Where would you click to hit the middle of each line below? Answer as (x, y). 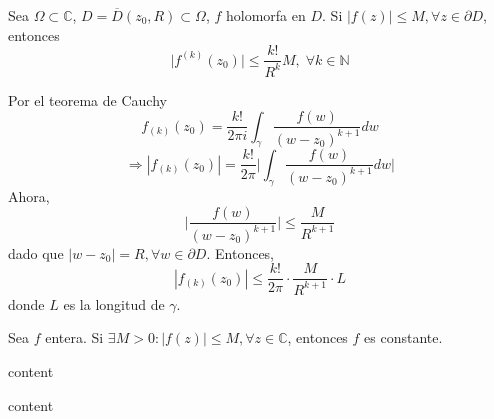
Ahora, (29, 195)
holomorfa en (266, 15)
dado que (36, 252)
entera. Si (74, 337)
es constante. (403, 337)
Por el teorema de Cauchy (87, 99)
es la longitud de (114, 303)
